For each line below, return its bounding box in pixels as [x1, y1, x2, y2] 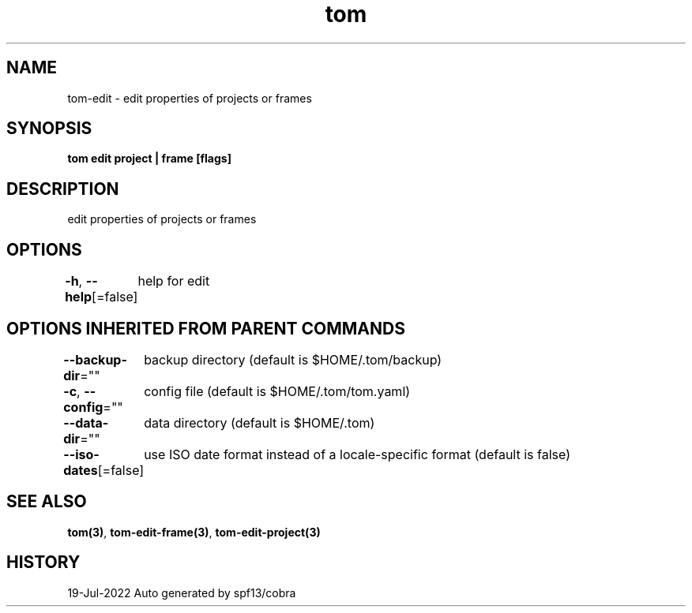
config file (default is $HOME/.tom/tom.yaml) [144, 383, 411, 399]
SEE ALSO [6, 492, 87, 512]
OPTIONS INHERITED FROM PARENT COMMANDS [6, 318, 405, 338]
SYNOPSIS [6, 118, 92, 139]
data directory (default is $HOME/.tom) [144, 414, 375, 431]
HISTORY [6, 552, 81, 573]
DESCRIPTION [6, 178, 119, 199]
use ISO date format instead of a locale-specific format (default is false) [144, 446, 570, 462]
